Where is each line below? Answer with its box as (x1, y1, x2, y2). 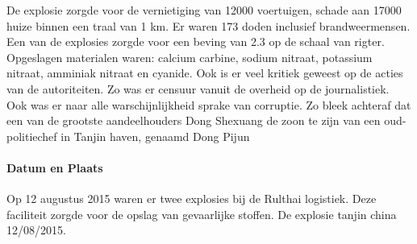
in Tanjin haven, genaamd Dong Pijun (60, 127, 250, 144)
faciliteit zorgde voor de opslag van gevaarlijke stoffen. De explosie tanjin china (6, 205, 397, 222)
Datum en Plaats (6, 159, 103, 176)
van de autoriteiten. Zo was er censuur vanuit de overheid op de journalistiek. (6, 80, 390, 97)
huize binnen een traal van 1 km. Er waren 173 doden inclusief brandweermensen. (6, 17, 411, 34)
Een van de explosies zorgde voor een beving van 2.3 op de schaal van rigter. (6, 33, 385, 50)
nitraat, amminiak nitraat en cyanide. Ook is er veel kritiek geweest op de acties (6, 64, 403, 81)
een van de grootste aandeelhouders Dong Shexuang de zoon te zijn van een (6, 112, 381, 129)
